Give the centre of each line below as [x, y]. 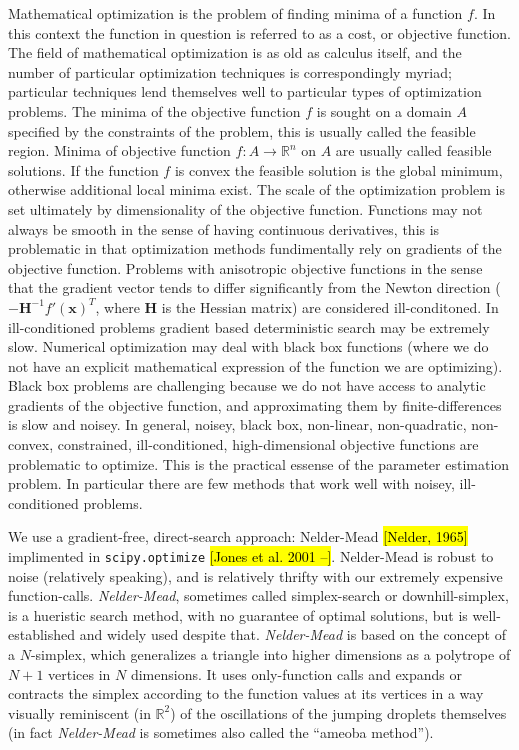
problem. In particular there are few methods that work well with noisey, [231, 483]
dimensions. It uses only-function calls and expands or [296, 673]
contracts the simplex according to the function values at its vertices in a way [246, 693]
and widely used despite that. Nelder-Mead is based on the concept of [292, 634]
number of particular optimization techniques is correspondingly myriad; [230, 71]
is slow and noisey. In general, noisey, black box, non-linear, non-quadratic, [237, 424]
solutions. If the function [83, 169]
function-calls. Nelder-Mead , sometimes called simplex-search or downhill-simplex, [258, 595]
